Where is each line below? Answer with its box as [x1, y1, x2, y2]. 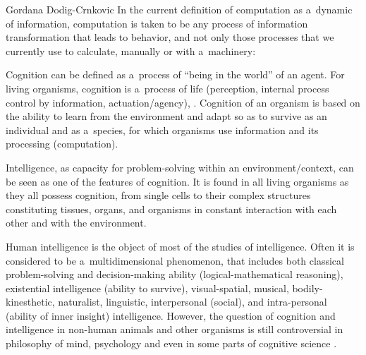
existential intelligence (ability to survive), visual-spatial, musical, [6, 280, 289, 295]
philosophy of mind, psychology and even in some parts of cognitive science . [6, 336, 337, 351]
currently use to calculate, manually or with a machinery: [6, 43, 256, 58]
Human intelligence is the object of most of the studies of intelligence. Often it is [6, 239, 355, 253]
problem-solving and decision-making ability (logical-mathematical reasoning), [6, 267, 343, 282]
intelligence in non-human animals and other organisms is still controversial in [6, 322, 343, 337]
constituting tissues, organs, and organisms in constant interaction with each [6, 201, 337, 216]
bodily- [292, 280, 323, 295]
